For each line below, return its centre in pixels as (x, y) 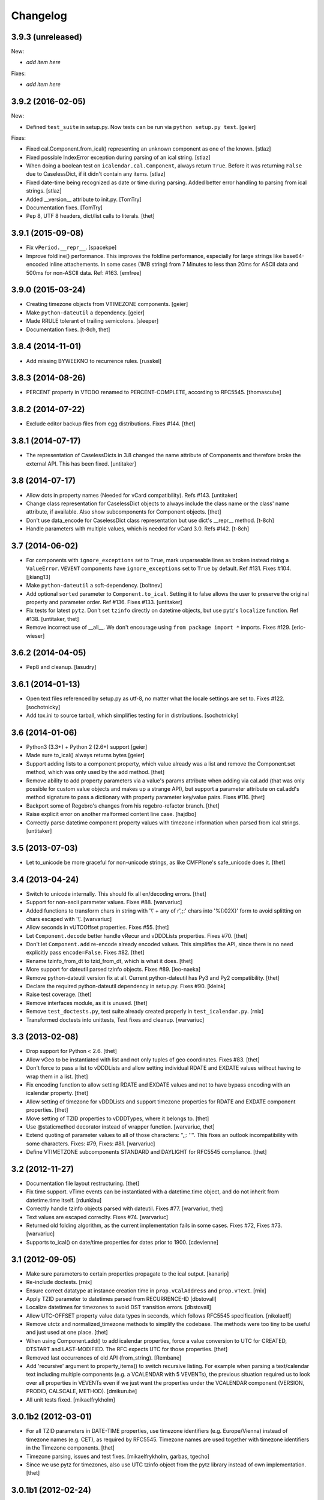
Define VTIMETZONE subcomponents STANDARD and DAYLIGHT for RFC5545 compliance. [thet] (146, 1152)
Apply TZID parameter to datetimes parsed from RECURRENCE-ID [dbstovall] (121, 1298)
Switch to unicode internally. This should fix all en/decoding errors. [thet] (116, 893)
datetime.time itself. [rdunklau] (64, 1200)
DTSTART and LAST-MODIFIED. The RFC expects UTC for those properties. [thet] (127, 1349)
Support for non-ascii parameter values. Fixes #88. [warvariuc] (104, 902)
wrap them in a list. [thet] (57, 1076)
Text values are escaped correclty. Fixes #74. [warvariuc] (97, 1217)
